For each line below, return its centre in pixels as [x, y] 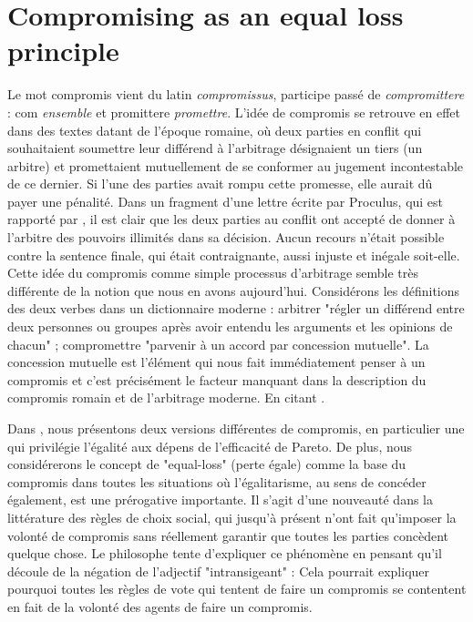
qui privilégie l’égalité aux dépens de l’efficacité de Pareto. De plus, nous [210, 446]
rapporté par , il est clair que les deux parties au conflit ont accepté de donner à [231, 219]
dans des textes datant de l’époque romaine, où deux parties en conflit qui [215, 130]
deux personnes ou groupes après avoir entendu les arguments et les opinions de [230, 326]
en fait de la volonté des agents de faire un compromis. [160, 606]
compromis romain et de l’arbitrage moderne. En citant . [166, 398]
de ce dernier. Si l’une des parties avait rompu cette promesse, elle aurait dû [220, 184]
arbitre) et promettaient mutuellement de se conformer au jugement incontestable [236, 165]
